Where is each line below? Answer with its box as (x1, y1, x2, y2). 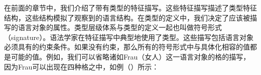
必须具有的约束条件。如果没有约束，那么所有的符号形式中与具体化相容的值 (4, 41, 250, 52)
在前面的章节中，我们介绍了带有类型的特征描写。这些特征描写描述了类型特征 (4, 2, 257, 12)
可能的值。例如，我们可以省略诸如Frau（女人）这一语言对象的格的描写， (11, 51, 250, 61)
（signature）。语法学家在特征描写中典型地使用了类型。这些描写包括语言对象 (4, 31, 254, 42)
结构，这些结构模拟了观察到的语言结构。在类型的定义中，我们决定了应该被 (4, 12, 250, 22)
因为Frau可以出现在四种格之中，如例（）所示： (4, 61, 159, 71)
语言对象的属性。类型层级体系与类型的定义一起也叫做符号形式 (18, 22, 222, 32)
